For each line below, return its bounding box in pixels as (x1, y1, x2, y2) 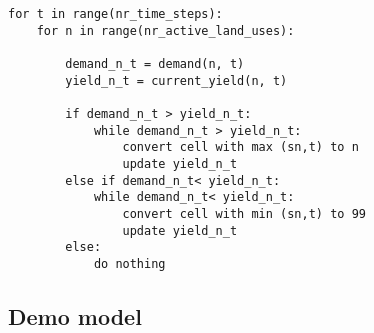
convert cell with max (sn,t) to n (122, 140, 359, 155)
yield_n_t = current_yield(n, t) (65, 73, 288, 88)
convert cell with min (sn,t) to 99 (122, 206, 366, 221)
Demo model (8, 300, 142, 331)
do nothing (93, 256, 166, 271)
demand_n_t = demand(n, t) (65, 56, 245, 71)
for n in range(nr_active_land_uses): (36, 23, 295, 38)
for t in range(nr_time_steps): (8, 7, 223, 21)
